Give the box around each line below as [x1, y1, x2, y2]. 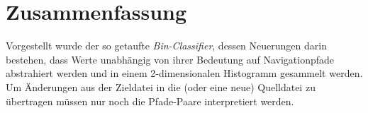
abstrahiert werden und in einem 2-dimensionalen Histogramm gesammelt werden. [6, 66, 363, 81]
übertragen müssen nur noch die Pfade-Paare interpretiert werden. [6, 93, 294, 108]
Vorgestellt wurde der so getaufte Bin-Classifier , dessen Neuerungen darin [6, 38, 327, 53]
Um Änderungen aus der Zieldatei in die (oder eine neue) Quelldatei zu [6, 79, 316, 94]
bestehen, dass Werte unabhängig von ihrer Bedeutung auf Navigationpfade [6, 52, 334, 66]
